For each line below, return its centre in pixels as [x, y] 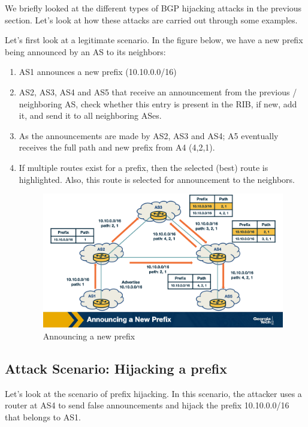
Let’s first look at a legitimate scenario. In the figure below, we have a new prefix [154, 40]
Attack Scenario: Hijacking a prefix [116, 368]
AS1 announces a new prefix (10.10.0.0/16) [98, 72]
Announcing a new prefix [89, 336]
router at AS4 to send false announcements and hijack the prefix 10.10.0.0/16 [147, 405]
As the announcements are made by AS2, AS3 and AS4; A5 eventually [149, 135]
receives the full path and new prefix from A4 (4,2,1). [117, 147]
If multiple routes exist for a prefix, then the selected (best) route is [144, 167]
